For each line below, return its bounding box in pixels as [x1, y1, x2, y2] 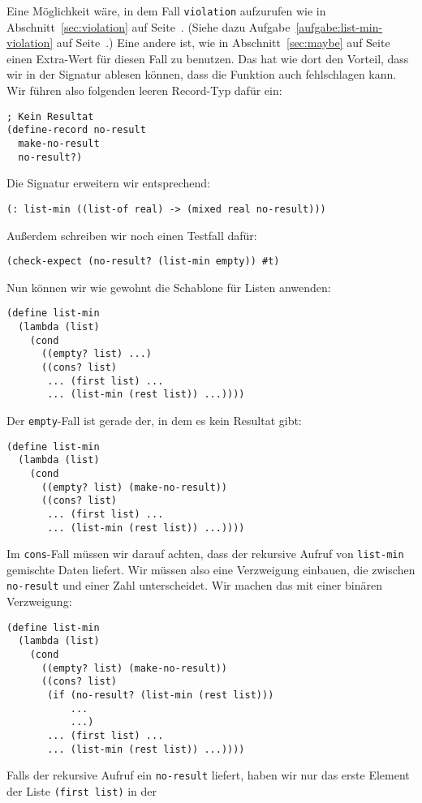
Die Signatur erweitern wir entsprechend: [6, 174, 210, 191]
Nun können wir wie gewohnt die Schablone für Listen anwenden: [6, 278, 331, 295]
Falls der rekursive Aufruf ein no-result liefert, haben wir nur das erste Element [6, 766, 410, 784]
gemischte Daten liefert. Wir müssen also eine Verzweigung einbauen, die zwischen [6, 560, 416, 578]
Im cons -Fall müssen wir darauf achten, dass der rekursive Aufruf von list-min [6, 545, 404, 562]
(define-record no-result [6, 124, 146, 136]
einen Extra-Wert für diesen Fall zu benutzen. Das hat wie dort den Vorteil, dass [6, 49, 409, 67]
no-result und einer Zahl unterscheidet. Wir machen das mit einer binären [6, 577, 383, 594]
